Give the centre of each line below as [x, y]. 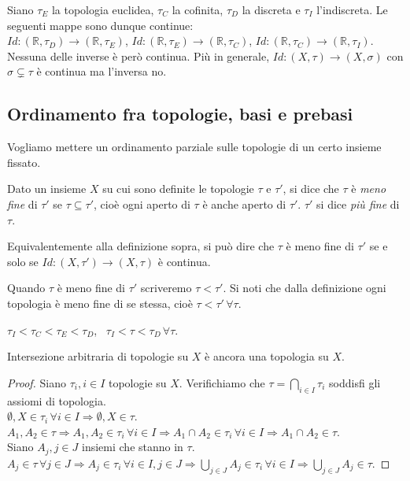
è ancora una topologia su [267, 356]
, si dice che [311, 189]
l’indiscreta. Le [352, 9]
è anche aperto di [244, 203]
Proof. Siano [37, 382]
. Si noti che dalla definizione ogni [305, 288]
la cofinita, [198, 9]
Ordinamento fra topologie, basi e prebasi [180, 114]
